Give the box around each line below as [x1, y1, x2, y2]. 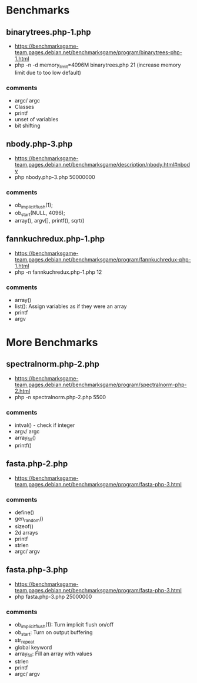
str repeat [14, 636, 35, 645]
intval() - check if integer [14, 422, 75, 429]
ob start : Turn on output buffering [14, 628, 93, 637]
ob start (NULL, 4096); [14, 210, 66, 218]
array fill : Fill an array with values [14, 650, 92, 659]
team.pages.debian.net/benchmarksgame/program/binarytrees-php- [14, 49, 182, 56]
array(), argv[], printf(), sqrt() [14, 217, 85, 224]
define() [14, 509, 34, 516]
